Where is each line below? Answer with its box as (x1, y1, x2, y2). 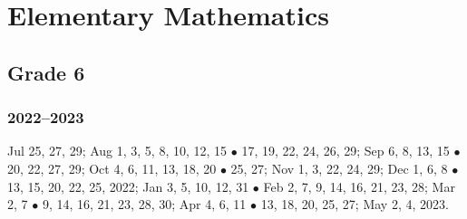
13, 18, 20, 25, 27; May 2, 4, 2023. (260, 195, 449, 214)
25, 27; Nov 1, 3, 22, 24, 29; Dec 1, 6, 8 (230, 158, 448, 177)
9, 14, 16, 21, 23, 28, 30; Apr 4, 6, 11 (42, 195, 247, 214)
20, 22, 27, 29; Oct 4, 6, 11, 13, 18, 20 (7, 158, 217, 177)
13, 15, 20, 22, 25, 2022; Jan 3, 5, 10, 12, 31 (7, 176, 249, 195)
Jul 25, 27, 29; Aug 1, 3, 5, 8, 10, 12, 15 (7, 141, 228, 160)
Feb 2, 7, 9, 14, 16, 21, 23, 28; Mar (263, 176, 455, 195)
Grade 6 (7, 58, 85, 86)
